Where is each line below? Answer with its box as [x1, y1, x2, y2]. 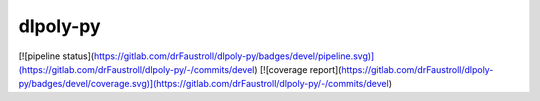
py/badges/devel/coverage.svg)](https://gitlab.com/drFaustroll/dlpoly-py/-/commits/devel [18, 78, 389, 90]
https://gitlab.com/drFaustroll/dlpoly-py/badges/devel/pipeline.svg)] [93, 50, 375, 62]
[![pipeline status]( [18, 50, 95, 62]
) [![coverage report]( [253, 63, 342, 75]
